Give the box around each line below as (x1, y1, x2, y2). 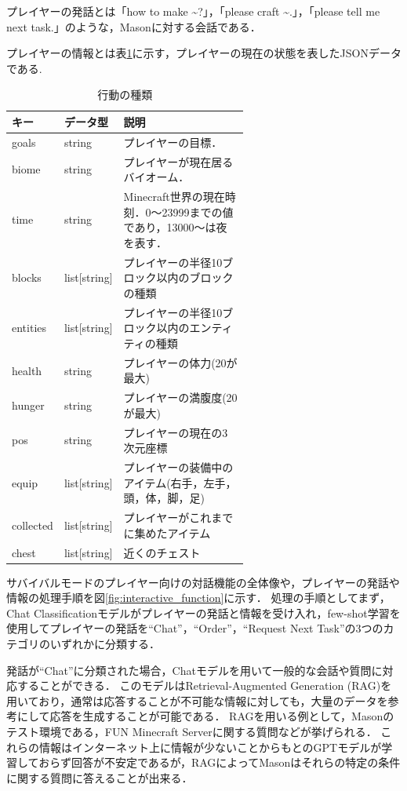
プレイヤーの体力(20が (123, 354, 238, 370)
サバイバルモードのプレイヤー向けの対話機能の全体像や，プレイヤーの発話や (6, 574, 400, 590)
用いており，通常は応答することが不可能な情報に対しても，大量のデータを (6, 692, 388, 709)
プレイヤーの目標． (123, 133, 223, 150)
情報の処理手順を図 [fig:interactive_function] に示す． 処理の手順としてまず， (6, 589, 391, 606)
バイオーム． (123, 169, 190, 185)
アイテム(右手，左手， (123, 474, 237, 490)
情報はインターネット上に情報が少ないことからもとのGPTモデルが (38, 738, 382, 755)
